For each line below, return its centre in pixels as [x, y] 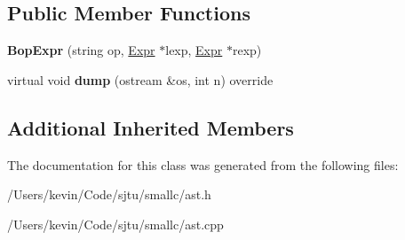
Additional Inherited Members [151, 127]
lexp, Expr [194, 50]
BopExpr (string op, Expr [81, 50]
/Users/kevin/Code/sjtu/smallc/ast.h [109, 194]
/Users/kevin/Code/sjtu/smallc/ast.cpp [115, 224]
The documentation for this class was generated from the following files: [203, 164]
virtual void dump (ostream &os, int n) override [140, 79]
